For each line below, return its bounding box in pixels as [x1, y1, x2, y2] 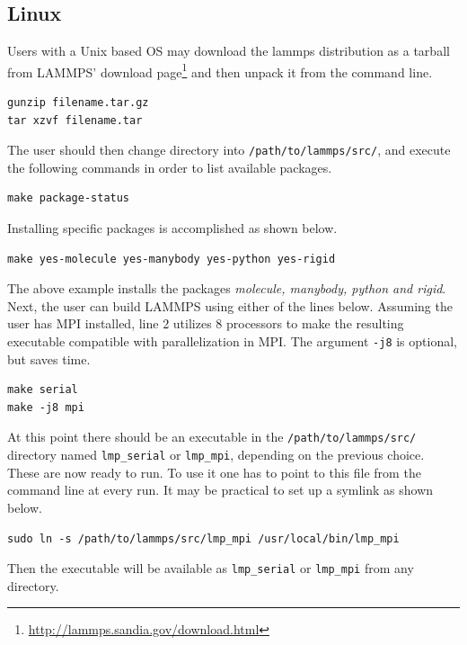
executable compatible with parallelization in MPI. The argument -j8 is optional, [7, 332, 457, 351]
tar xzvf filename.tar [7, 113, 143, 127]
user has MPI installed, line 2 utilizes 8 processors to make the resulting [7, 314, 404, 333]
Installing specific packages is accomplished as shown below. [7, 219, 338, 237]
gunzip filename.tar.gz [7, 96, 149, 110]
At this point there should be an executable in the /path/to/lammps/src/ [7, 427, 417, 446]
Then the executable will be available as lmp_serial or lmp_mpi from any [7, 559, 414, 578]
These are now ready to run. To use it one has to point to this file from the [7, 462, 421, 481]
